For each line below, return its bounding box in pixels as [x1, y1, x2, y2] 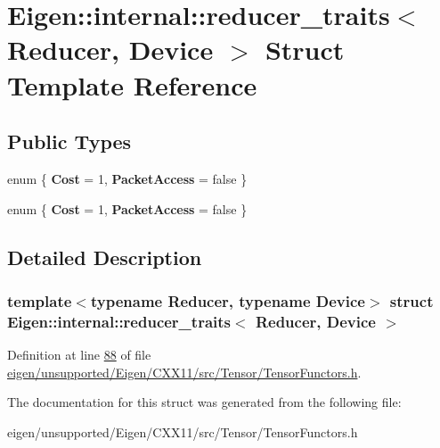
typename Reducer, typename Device [90, 289, 365, 311]
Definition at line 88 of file [7, 345, 151, 364]
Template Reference [7, 66, 257, 103]
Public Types [7, 128, 132, 155]
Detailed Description [7, 243, 202, 270]
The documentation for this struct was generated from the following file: [7, 393, 402, 411]
